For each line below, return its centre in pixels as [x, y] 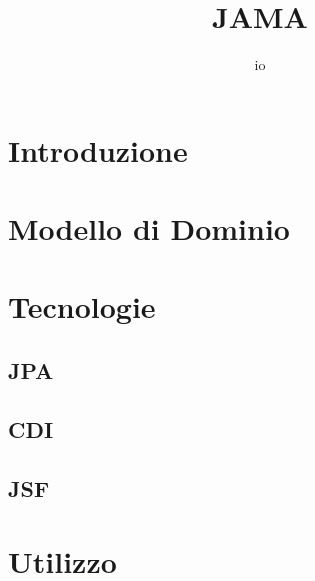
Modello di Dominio [149, 228]
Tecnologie [82, 306]
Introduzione [98, 149]
